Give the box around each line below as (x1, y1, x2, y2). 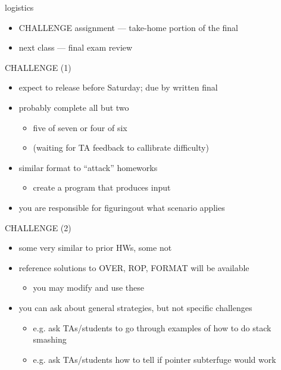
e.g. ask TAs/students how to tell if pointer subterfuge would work (33, 353, 276, 365)
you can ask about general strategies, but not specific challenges (18, 301, 252, 313)
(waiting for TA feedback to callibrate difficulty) (33, 141, 209, 154)
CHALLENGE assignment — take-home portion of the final (18, 21, 238, 33)
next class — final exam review (18, 41, 133, 54)
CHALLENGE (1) (5, 61, 71, 73)
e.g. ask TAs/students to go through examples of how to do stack (33, 321, 271, 334)
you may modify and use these (33, 281, 145, 294)
